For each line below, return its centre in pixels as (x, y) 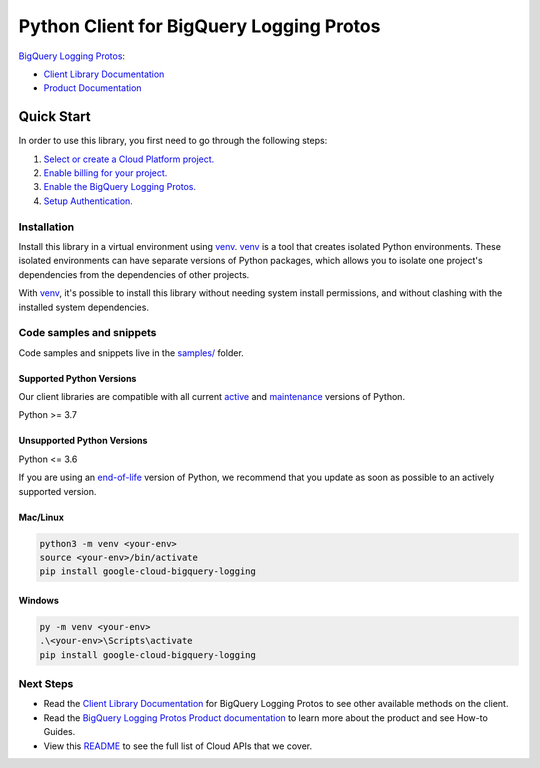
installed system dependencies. (84, 307)
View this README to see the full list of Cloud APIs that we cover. (178, 746)
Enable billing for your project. (105, 173)
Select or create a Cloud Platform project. (129, 159)
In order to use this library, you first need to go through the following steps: (173, 141)
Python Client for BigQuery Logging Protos (199, 26)
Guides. (59, 732)
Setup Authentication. (88, 201)
